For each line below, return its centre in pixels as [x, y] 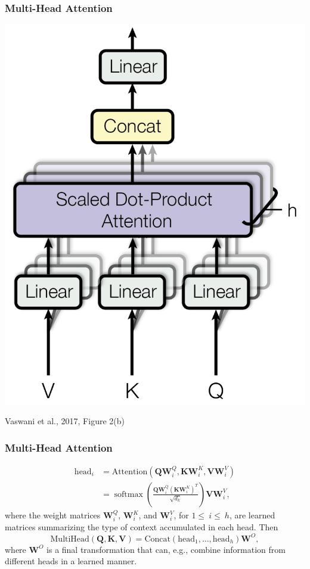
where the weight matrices [53, 515]
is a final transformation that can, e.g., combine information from [166, 549]
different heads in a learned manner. [71, 561]
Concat [157, 539]
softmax [128, 494]
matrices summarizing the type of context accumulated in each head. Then [142, 527]
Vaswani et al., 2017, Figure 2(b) [65, 421]
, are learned [252, 515]
